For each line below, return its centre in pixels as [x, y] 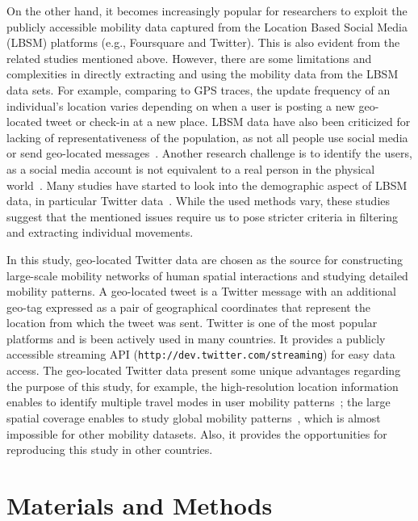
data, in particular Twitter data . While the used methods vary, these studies [199, 201]
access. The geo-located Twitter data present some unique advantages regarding [204, 370]
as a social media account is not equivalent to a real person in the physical [191, 168]
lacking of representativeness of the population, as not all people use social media [207, 137]
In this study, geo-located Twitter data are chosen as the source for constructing [205, 259]
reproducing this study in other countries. [110, 450]
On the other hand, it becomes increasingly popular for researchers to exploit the [207, 11]
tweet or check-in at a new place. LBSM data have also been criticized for [228, 122]
